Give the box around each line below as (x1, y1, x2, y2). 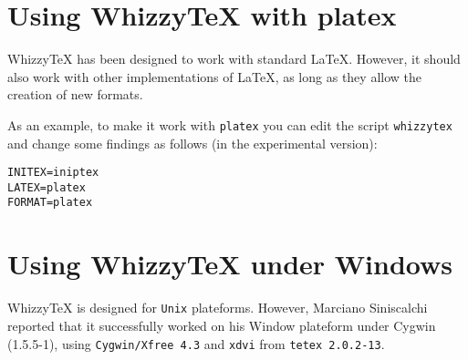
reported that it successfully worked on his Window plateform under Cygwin (7, 315, 436, 334)
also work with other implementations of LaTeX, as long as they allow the (7, 67, 421, 86)
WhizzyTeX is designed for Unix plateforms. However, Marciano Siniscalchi (7, 298, 428, 317)
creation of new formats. (7, 85, 143, 104)
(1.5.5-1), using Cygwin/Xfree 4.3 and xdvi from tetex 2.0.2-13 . (7, 334, 385, 353)
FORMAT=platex (7, 196, 93, 210)
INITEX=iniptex (7, 166, 99, 180)
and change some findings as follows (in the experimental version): (7, 133, 378, 152)
